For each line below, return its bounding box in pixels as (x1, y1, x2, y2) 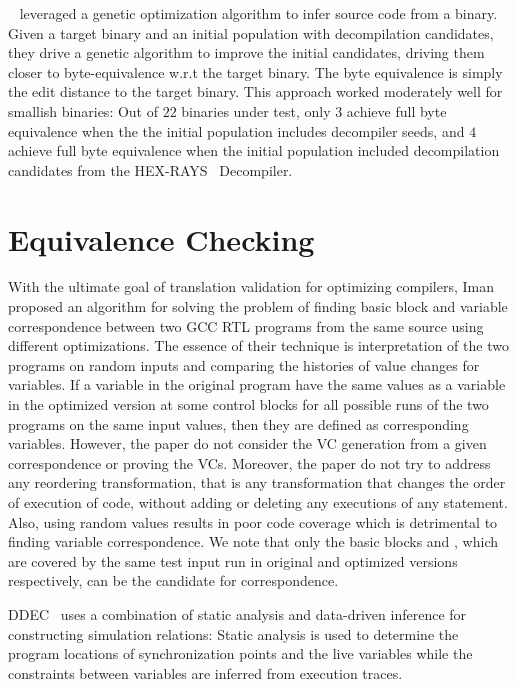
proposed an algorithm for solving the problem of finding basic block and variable (8, 296, 508, 317)
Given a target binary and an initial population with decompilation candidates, (8, 22, 494, 43)
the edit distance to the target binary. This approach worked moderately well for (8, 81, 503, 102)
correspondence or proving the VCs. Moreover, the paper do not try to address (8, 452, 491, 473)
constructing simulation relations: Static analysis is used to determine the (8, 623, 459, 644)
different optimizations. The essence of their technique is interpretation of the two (8, 335, 509, 356)
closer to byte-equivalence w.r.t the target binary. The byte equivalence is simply (8, 61, 503, 82)
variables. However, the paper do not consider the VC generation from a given (8, 433, 487, 454)
